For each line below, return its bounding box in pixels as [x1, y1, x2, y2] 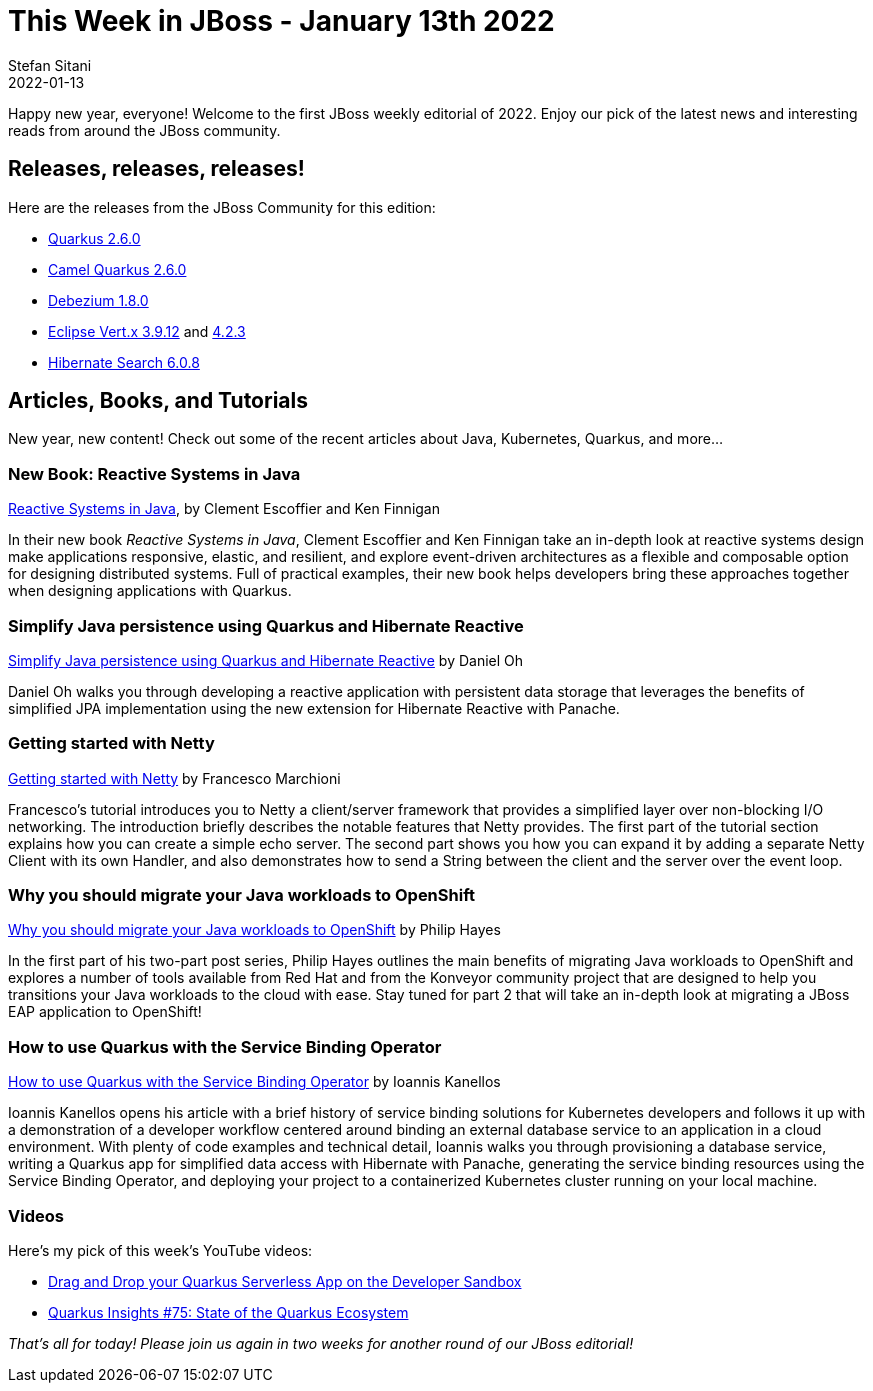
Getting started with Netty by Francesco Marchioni [8, 769, 341, 787]
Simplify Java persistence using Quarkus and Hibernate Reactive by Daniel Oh [8, 651, 524, 669]
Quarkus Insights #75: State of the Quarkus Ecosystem [48, 1303, 409, 1321]
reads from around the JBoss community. [8, 121, 281, 139]
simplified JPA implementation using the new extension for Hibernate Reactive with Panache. [8, 699, 620, 717]
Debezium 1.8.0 [48, 291, 149, 309]
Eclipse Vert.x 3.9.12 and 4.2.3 [48, 322, 246, 340]
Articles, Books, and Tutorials [8, 388, 308, 414]
